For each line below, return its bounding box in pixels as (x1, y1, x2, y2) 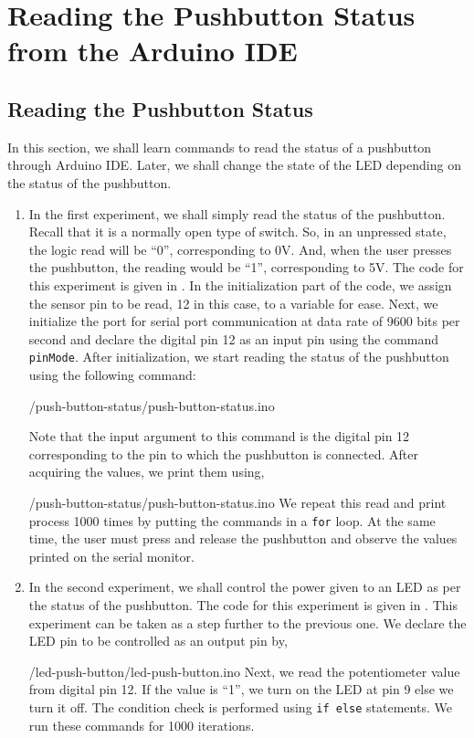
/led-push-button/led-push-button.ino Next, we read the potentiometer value (28, 661, 460, 680)
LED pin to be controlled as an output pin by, (28, 631, 288, 650)
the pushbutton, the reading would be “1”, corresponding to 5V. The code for (28, 258, 464, 277)
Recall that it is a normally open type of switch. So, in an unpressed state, (28, 222, 447, 241)
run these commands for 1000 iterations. (28, 715, 255, 734)
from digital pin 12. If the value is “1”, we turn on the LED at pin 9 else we (28, 680, 454, 699)
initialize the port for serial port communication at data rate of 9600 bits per (28, 311, 460, 331)
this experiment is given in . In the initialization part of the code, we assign (28, 275, 452, 294)
